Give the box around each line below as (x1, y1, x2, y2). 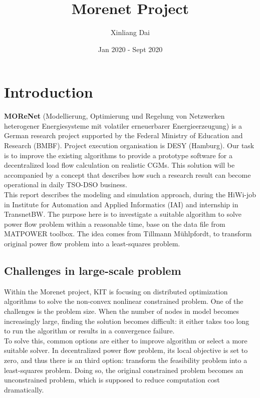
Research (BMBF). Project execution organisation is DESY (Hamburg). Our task (4, 140, 254, 151)
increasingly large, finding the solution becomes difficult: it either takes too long (4, 315, 249, 326)
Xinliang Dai (111, 27, 150, 38)
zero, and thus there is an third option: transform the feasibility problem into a (4, 354, 247, 365)
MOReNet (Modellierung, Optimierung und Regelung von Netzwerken (4, 111, 225, 121)
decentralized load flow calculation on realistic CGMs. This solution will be (4, 160, 235, 170)
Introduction (4, 82, 93, 102)
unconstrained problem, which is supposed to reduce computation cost (4, 374, 220, 385)
